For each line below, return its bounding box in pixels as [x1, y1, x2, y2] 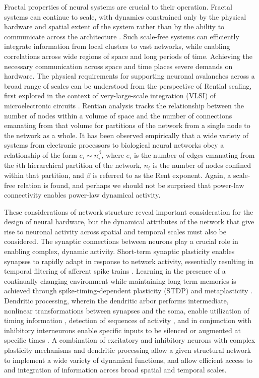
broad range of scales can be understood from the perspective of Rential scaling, [4, 80, 252, 91]
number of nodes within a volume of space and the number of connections [4, 110, 232, 120]
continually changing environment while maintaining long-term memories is [4, 275, 236, 286]
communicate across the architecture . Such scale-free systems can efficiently [4, 31, 239, 41]
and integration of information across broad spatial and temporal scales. [4, 364, 227, 375]
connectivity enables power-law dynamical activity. [4, 190, 161, 200]
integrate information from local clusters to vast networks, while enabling [4, 41, 230, 51]
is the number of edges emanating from [134, 149, 255, 160]
